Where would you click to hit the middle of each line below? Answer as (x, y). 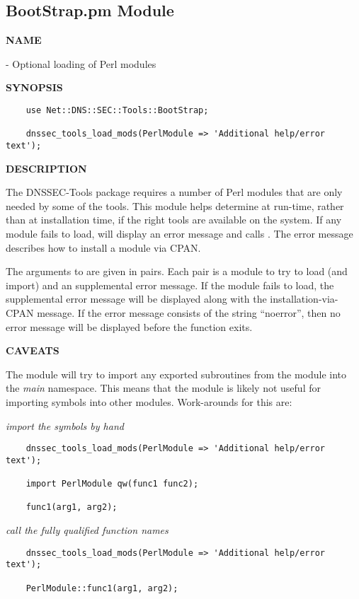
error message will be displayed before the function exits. (129, 326)
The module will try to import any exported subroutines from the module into (176, 374)
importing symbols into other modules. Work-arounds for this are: (149, 401)
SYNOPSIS (34, 87)
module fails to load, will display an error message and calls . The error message (179, 233)
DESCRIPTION (46, 168)
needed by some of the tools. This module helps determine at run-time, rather (175, 205)
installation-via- (304, 299)
